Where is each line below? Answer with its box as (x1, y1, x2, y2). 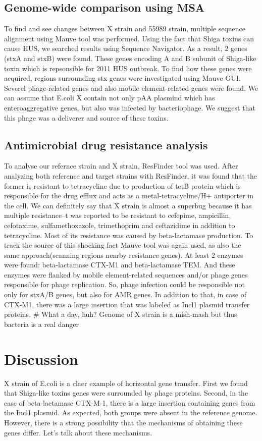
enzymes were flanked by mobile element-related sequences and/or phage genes (4, 269, 248, 280)
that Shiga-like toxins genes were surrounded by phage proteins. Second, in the (4, 388, 248, 398)
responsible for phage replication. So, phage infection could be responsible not (4, 279, 245, 290)
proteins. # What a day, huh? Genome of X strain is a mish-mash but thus (4, 309, 237, 319)
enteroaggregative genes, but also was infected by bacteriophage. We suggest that (4, 102, 255, 113)
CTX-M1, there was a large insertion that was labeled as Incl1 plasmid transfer (4, 299, 250, 309)
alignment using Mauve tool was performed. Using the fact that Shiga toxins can (4, 33, 254, 43)
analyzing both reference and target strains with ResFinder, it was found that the (4, 170, 257, 181)
